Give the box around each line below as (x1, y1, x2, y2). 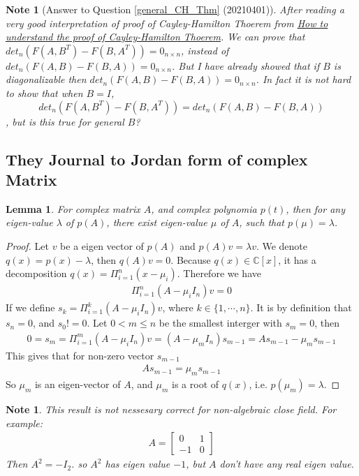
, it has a (278, 252, 316, 267)
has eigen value (105, 456, 170, 471)
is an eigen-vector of (34, 377, 121, 392)
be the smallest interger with (159, 315, 282, 330)
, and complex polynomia (151, 201, 257, 216)
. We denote (256, 238, 308, 253)
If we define (6, 300, 55, 315)
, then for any (286, 201, 345, 216)
